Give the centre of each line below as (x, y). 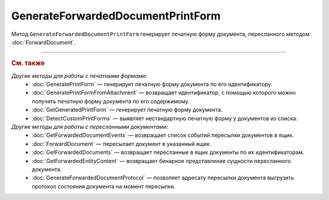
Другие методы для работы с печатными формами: (79, 75)
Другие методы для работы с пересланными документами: (90, 126)
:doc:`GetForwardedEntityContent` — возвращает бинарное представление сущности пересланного (161, 160)
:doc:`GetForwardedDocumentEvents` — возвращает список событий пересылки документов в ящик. (163, 135)
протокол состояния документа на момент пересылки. (104, 186)
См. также (28, 63)
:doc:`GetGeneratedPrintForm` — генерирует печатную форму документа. (127, 110)
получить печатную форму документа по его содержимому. (111, 101)
